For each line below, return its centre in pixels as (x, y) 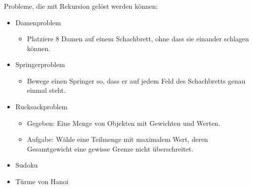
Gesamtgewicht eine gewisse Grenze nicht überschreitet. (110, 148)
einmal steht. (46, 90)
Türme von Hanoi (42, 181)
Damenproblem (38, 22)
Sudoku (27, 165)
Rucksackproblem (41, 107)
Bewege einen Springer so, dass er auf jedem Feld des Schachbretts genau (136, 80)
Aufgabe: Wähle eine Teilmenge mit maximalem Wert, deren (117, 139)
